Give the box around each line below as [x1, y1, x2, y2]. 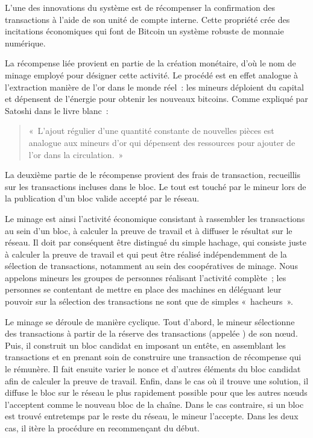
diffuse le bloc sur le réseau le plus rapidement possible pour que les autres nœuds [5, 386, 308, 399]
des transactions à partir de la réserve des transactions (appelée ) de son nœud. [5, 327, 298, 340]
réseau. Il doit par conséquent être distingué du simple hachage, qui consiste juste [5, 236, 306, 249]
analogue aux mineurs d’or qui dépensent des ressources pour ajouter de [28, 136, 296, 148]
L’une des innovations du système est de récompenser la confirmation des [5, 1, 276, 13]
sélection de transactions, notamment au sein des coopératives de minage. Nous [5, 259, 298, 272]
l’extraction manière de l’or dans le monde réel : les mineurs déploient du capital [5, 80, 304, 93]
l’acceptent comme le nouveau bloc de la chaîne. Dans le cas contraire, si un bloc [5, 398, 304, 410]
